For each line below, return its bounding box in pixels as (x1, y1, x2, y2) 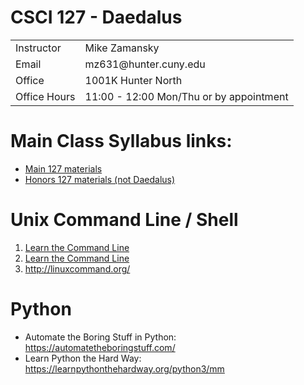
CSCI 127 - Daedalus (10, 6, 183, 29)
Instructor (15, 41, 62, 55)
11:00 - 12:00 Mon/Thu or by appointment (84, 89, 289, 103)
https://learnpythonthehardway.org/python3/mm (24, 362, 225, 375)
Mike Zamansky (84, 41, 160, 55)
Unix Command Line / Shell (10, 209, 239, 231)
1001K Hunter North (84, 73, 183, 87)
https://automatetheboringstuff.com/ (24, 341, 176, 353)
